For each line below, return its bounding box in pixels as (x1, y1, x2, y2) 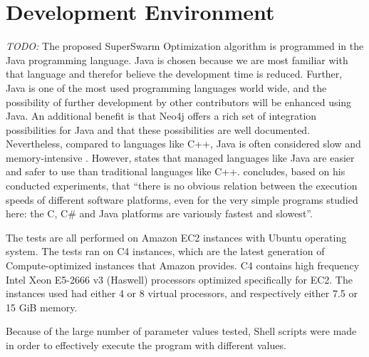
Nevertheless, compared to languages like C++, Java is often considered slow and (6, 136, 361, 151)
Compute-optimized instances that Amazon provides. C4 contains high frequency (6, 258, 360, 273)
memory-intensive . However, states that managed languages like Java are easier (6, 150, 355, 165)
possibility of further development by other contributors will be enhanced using (6, 94, 352, 109)
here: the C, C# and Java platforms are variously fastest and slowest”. (6, 206, 313, 221)
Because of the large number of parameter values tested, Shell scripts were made (6, 324, 357, 338)
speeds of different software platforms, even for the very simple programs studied (6, 192, 358, 207)
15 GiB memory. (6, 299, 78, 314)
